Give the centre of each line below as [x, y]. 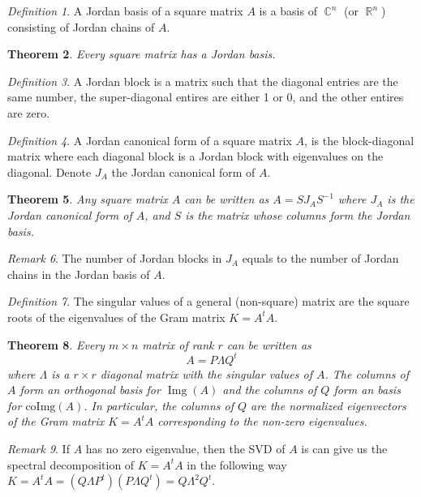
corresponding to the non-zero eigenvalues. [262, 421]
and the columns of [270, 390]
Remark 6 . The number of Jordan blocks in [115, 258]
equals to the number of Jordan [320, 258]
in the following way [237, 464]
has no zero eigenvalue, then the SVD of [185, 448]
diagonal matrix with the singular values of [206, 373]
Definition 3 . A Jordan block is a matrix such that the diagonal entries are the [203, 81]
